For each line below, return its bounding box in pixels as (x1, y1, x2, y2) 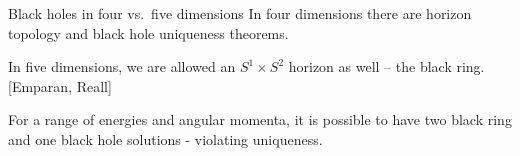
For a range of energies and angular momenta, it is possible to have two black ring (8, 109, 512, 130)
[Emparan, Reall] (8, 75, 112, 96)
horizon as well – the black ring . (288, 56, 485, 77)
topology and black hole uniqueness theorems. (8, 22, 289, 43)
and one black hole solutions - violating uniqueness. (8, 128, 323, 149)
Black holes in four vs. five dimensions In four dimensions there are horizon (8, 3, 472, 23)
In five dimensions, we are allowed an (8, 56, 236, 77)
